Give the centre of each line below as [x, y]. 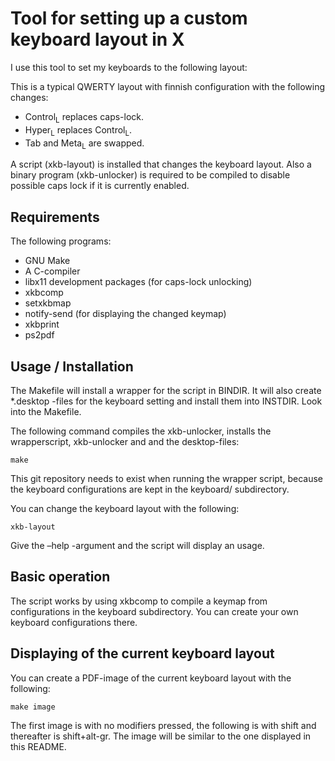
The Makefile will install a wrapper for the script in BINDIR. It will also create [166, 390]
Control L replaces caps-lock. [84, 117]
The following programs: [61, 241]
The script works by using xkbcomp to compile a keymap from [139, 601]
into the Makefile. [46, 411]
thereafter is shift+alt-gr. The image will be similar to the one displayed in [161, 736]
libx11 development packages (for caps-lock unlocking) [138, 282]
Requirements [55, 217]
